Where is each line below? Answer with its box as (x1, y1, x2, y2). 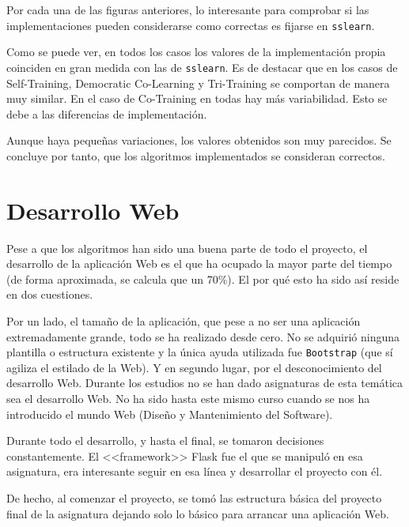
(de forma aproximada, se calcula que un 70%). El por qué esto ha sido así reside (6, 270, 400, 287)
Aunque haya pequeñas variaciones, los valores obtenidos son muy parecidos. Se (6, 132, 392, 149)
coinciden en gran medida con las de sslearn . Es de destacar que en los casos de (6, 58, 398, 75)
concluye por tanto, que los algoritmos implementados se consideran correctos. (6, 147, 385, 164)
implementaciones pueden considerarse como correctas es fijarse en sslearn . (6, 17, 375, 33)
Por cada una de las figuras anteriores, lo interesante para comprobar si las (6, 2, 369, 17)
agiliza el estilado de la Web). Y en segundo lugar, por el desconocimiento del (6, 359, 382, 375)
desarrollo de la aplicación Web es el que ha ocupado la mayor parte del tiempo (6, 255, 392, 272)
